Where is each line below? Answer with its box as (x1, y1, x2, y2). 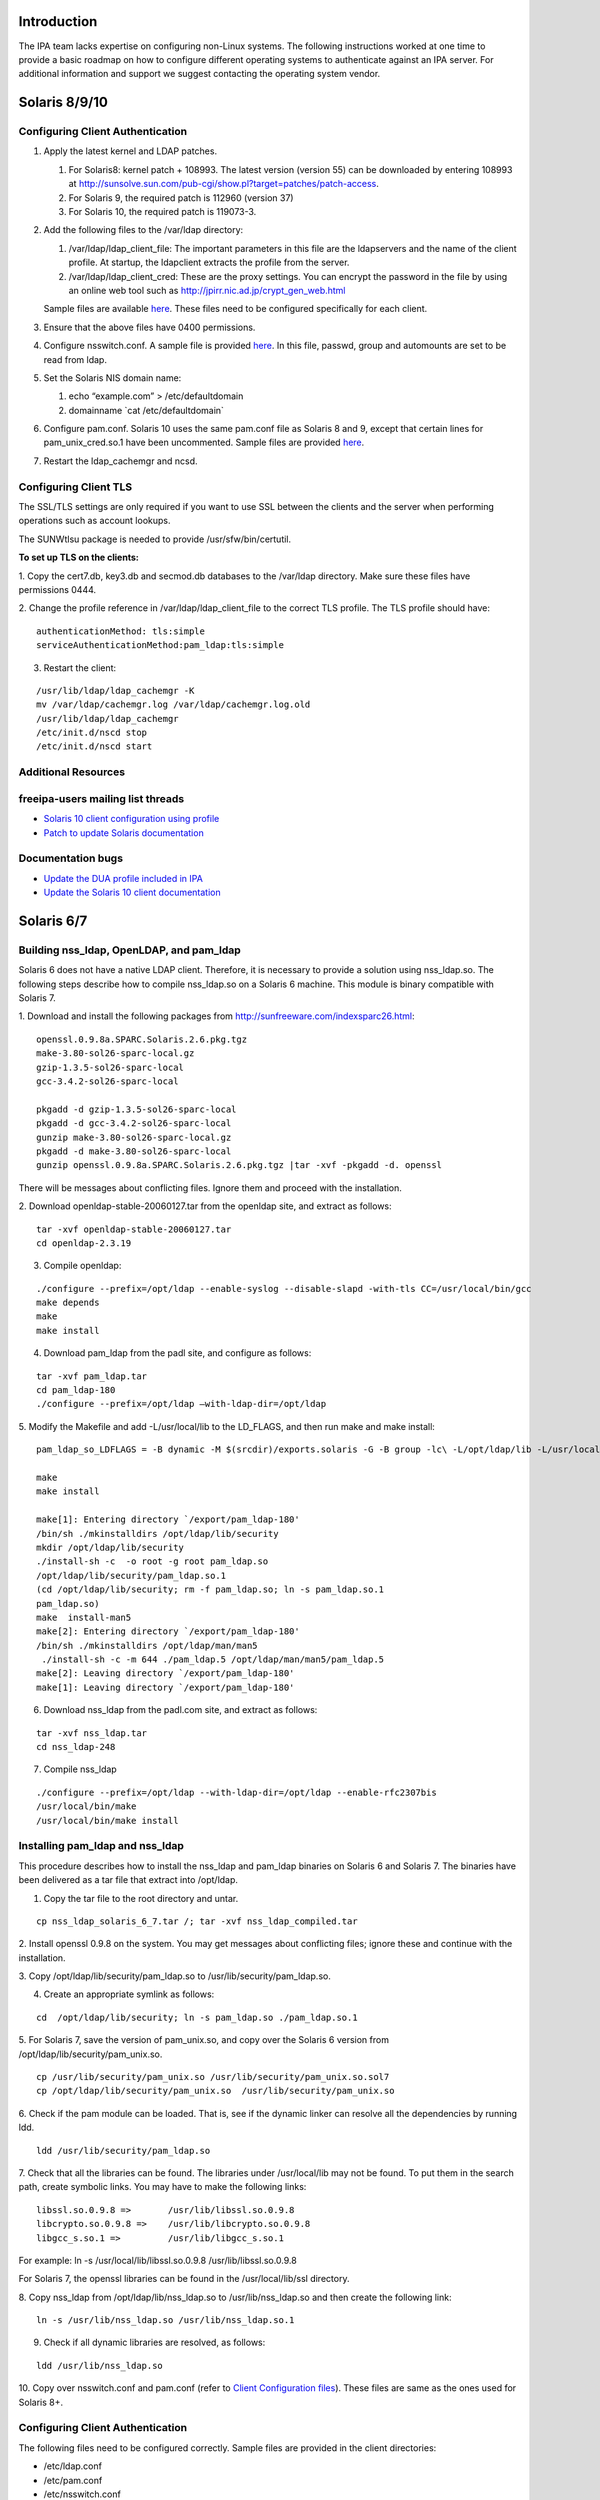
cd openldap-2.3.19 (36, 1237, 132, 1249)
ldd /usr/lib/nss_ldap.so (36, 2360, 164, 2371)
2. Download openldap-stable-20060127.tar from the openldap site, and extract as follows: (18, 1200, 392, 1212)
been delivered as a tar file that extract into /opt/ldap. (18, 1874, 239, 1886)
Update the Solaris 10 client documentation (43, 886, 221, 899)
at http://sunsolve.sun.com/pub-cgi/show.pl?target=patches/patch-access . (68, 178, 380, 190)
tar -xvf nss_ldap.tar (36, 1727, 148, 1739)
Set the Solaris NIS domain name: (43, 371, 182, 384)
